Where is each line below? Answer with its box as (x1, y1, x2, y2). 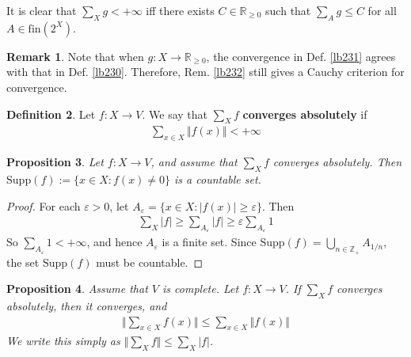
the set (6, 253, 40, 270)
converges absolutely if (242, 105, 367, 122)
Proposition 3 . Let (6, 154, 104, 170)
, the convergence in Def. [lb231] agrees (206, 47, 396, 64)
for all (367, 2, 397, 18)
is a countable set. (174, 171, 261, 187)
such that (265, 2, 311, 18)
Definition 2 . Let (6, 105, 96, 122)
